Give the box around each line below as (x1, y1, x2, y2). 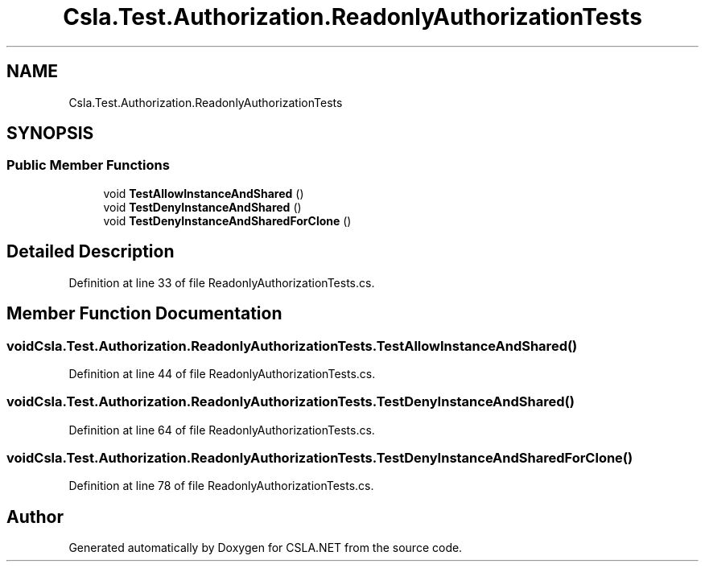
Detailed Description (6, 241, 175, 262)
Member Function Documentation (6, 303, 282, 324)
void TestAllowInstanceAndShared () (103, 186, 304, 200)
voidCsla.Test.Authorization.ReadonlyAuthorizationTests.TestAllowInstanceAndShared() (6, 337, 578, 354)
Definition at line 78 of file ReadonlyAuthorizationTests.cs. (68, 479, 374, 493)
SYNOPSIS (6, 123, 94, 144)
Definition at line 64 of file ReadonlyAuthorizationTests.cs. (68, 422, 375, 437)
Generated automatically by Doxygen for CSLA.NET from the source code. (68, 541, 463, 555)
